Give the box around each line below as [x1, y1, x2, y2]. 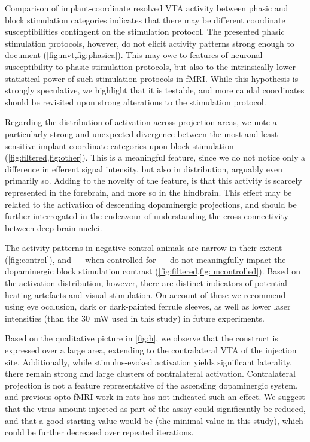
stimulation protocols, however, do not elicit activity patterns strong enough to [5, 37, 294, 49]
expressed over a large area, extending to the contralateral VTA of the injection [5, 344, 297, 356]
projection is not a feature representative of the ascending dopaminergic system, [5, 379, 298, 391]
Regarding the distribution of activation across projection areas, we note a [5, 116, 277, 128]
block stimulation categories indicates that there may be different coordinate [5, 13, 285, 26]
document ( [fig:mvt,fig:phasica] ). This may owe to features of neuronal [5, 49, 263, 61]
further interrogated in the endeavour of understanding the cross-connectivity [5, 210, 288, 222]
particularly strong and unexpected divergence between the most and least [5, 127, 278, 140]
